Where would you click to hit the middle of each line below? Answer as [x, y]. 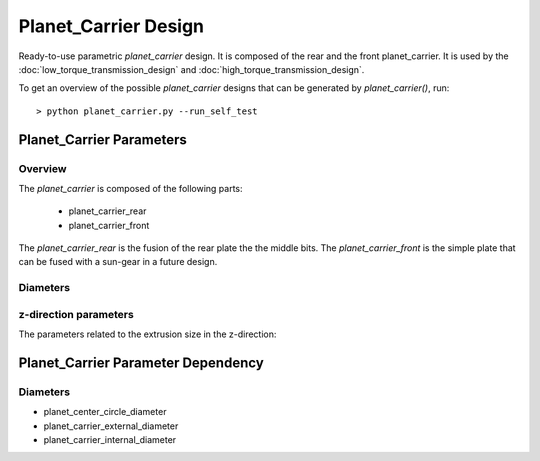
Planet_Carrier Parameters [102, 139]
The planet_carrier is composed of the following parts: [131, 188]
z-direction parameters [76, 314]
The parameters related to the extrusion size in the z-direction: [147, 334]
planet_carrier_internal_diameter [110, 440]
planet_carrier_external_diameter [111, 426]
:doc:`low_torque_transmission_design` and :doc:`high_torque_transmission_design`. [191, 69]
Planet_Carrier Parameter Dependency [141, 362]
